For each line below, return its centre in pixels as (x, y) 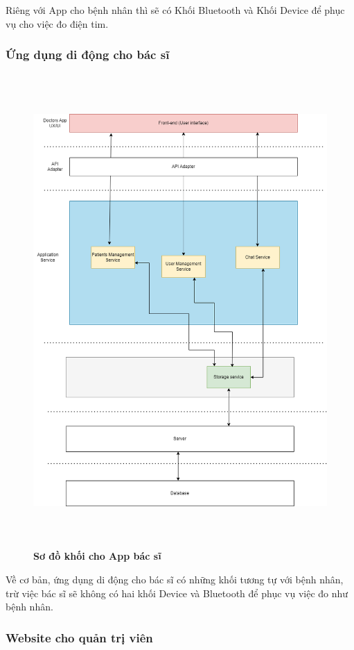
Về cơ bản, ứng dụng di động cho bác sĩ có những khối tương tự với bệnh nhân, (175, 579)
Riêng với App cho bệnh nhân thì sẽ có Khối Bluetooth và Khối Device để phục (175, 10)
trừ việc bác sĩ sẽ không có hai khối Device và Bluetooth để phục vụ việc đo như (177, 593)
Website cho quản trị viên (79, 637)
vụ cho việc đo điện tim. (57, 23)
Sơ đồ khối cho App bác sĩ (97, 556)
